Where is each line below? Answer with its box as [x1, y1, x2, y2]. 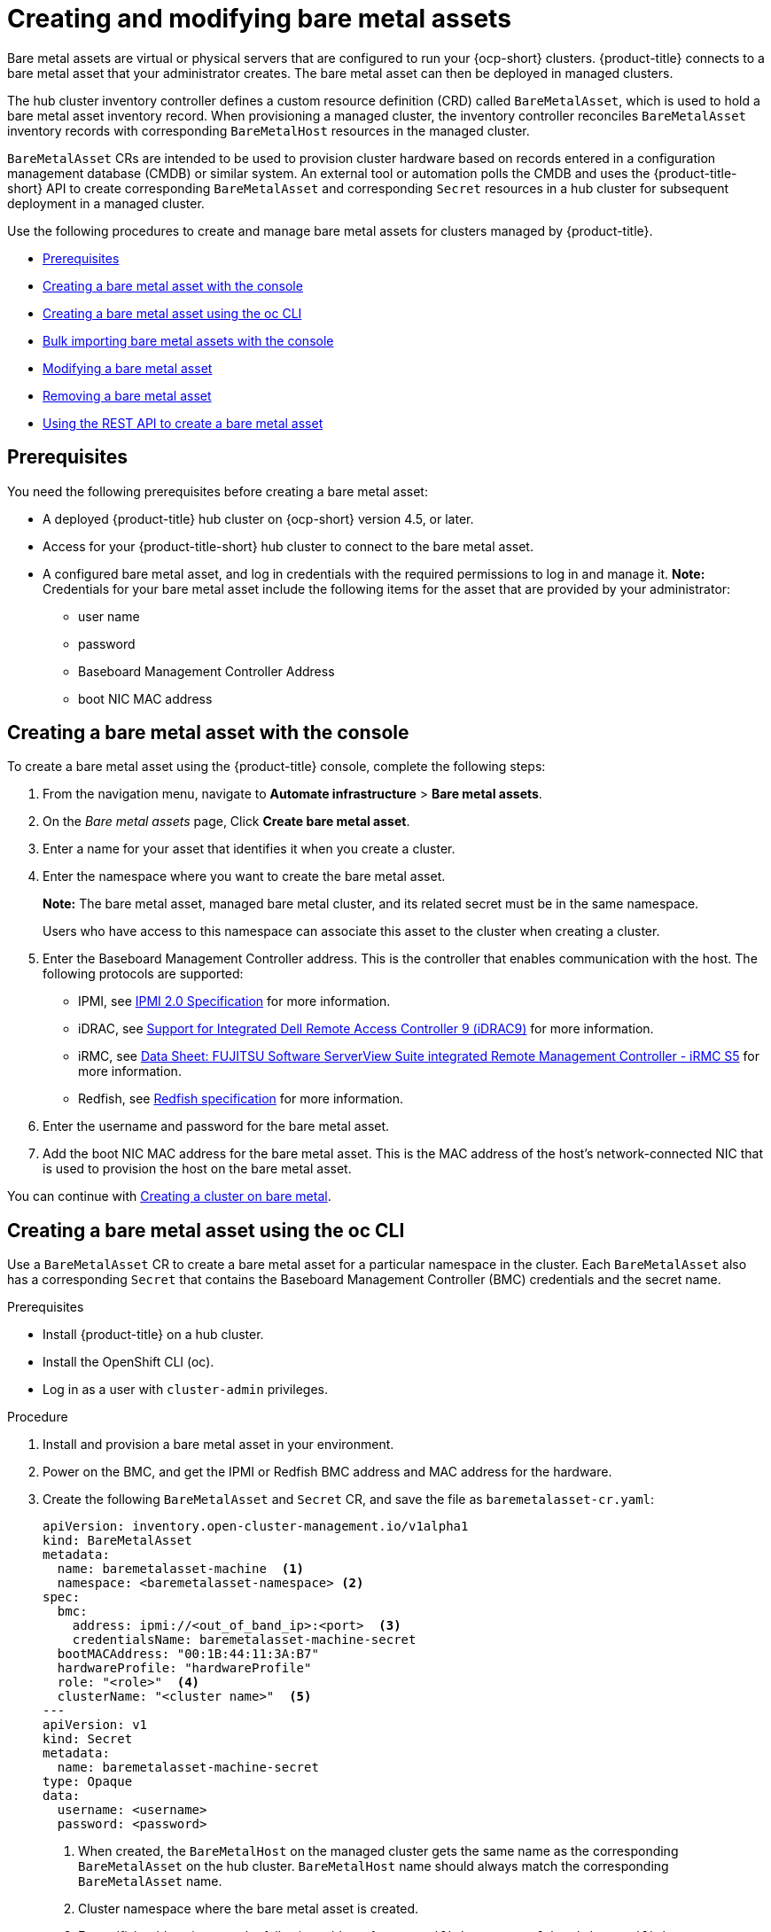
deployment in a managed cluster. [7, 195, 205, 211]
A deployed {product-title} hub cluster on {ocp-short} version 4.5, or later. [43, 510, 474, 526]
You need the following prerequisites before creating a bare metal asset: [7, 483, 428, 499]
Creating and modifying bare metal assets [7, 4, 511, 34]
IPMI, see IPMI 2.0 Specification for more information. [78, 993, 391, 1009]
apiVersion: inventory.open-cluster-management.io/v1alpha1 [43, 1519, 469, 1534]
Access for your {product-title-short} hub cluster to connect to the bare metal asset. [43, 538, 533, 554]
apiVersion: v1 [43, 1718, 148, 1733]
